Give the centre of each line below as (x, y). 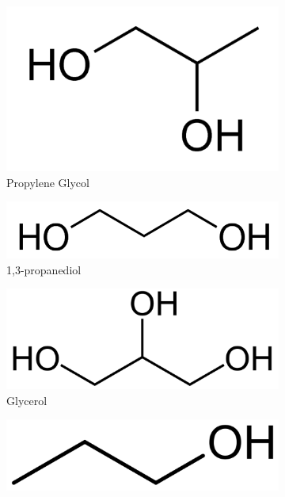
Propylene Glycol (48, 182)
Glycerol (27, 400)
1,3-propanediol (44, 269)
